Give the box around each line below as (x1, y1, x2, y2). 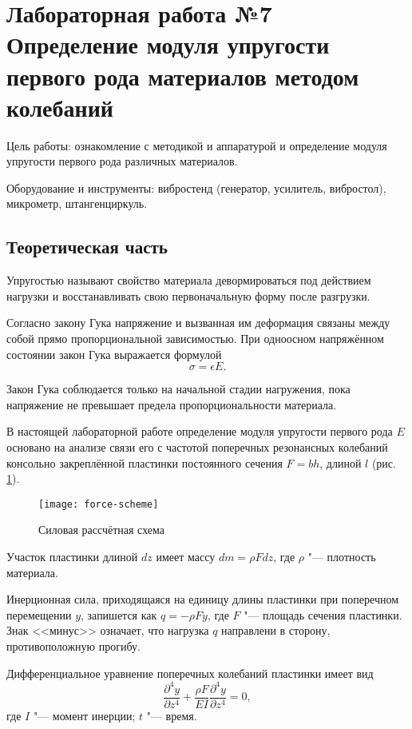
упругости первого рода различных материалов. (6, 153, 238, 169)
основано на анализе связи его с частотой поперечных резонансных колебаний (6, 439, 388, 456)
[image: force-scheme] (38, 498, 159, 510)
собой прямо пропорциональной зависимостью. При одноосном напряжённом (6, 330, 384, 347)
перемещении (6, 606, 72, 623)
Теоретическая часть (6, 234, 168, 259)
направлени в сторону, (221, 622, 331, 639)
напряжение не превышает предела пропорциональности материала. (6, 396, 337, 412)
